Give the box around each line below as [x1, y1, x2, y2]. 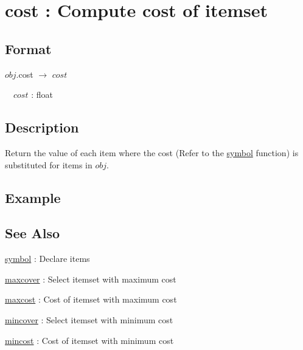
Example [5, 188, 61, 207]
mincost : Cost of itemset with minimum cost [5, 334, 174, 346]
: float [31, 88, 53, 101]
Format [5, 39, 52, 58]
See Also [5, 224, 60, 242]
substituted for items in [5, 158, 92, 171]
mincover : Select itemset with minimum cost [5, 313, 173, 326]
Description [5, 118, 79, 137]
